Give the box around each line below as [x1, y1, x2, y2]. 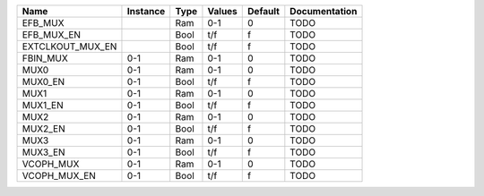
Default [247, 5, 280, 17]
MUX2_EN [22, 123, 66, 134]
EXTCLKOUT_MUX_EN [22, 40, 117, 53]
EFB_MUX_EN [22, 29, 81, 40]
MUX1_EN [22, 99, 65, 111]
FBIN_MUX [22, 52, 69, 64]
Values [207, 5, 238, 17]
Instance [126, 5, 166, 17]
